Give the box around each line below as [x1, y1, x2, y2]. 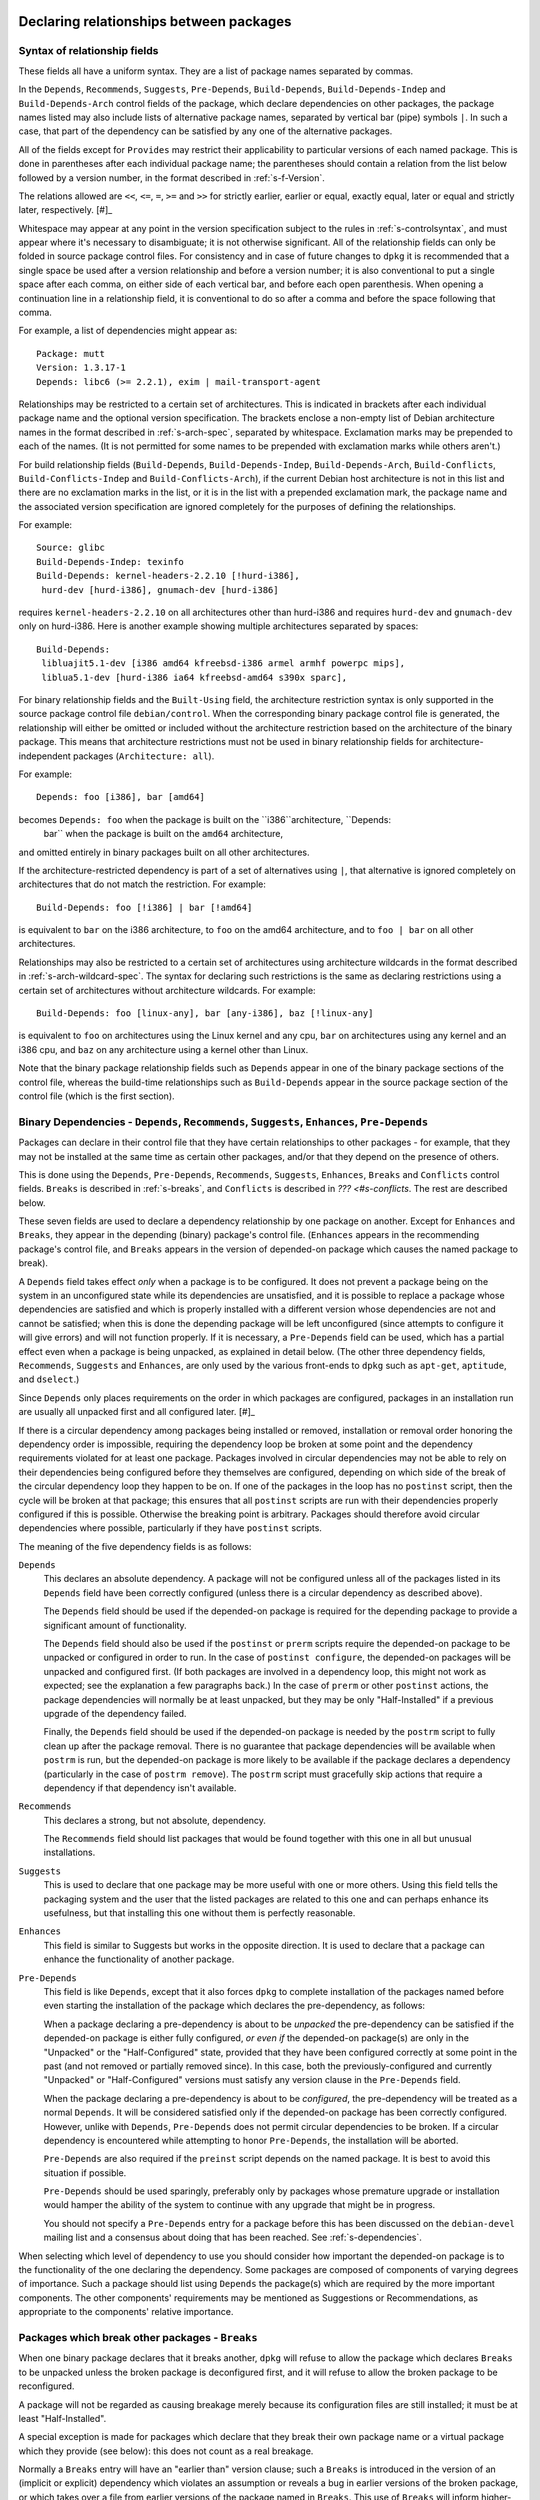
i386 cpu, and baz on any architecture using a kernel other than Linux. [18, 1043, 309, 1055]
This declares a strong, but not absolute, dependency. [43, 1814, 267, 1826]
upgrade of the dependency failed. [43, 1707, 187, 1719]
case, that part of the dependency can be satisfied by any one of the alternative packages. [18, 125, 393, 137]
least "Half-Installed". [18, 2412, 107, 2424]
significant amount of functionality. [43, 1619, 187, 1631]
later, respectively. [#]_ [18, 204, 113, 216]
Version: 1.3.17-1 [36, 362, 127, 374]
